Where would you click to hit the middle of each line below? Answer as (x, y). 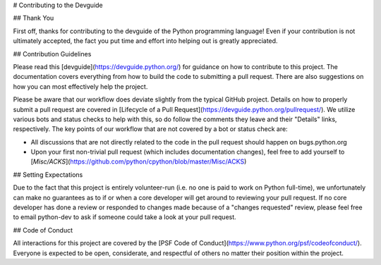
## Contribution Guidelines (52, 54)
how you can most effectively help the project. (80, 86)
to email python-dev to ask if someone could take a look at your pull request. (125, 217)
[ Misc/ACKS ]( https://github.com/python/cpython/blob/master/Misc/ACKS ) (139, 161)
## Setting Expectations (48, 174)
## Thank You (34, 18)
